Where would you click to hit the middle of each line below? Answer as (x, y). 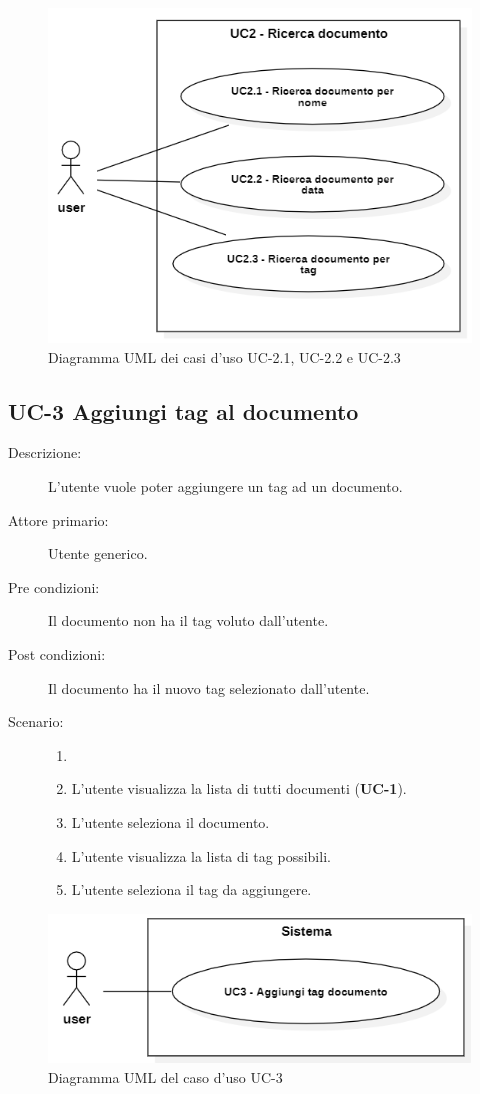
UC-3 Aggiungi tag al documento (183, 410)
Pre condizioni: (54, 586)
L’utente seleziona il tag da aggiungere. (191, 889)
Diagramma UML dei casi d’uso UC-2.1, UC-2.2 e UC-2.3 (224, 356)
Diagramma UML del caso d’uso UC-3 (165, 1076)
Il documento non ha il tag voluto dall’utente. (188, 620)
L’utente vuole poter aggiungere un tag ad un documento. (225, 486)
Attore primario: (58, 519)
